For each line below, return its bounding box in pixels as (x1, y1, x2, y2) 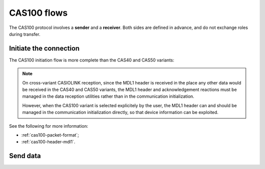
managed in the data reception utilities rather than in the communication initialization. (22, 93, 195, 99)
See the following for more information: (9, 123, 88, 129)
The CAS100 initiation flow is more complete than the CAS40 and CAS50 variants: (9, 57, 174, 63)
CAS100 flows (9, 7, 68, 18)
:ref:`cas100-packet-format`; (21, 132, 79, 138)
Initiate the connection (9, 44, 80, 53)
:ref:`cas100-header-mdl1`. (21, 139, 76, 145)
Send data (9, 152, 41, 160)
